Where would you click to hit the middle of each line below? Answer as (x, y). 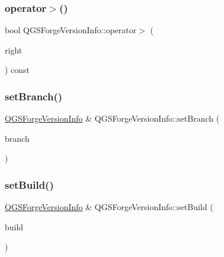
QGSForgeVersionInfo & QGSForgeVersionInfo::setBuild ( (109, 207)
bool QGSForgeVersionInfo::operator (71, 30)
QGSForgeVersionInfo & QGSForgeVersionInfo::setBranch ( (112, 118)
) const (17, 70)
